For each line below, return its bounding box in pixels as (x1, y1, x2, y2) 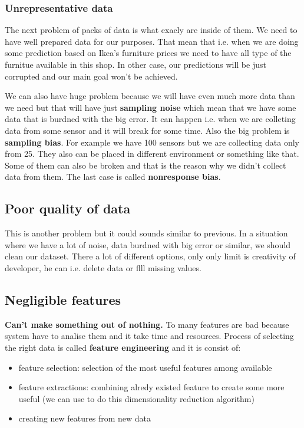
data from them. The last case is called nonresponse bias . (5, 170, 221, 183)
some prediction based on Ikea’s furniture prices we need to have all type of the (5, 47, 292, 59)
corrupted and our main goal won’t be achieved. (5, 70, 178, 82)
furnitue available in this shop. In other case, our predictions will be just (5, 58, 266, 70)
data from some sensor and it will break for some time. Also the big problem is (5, 124, 290, 136)
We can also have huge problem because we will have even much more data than (5, 90, 295, 102)
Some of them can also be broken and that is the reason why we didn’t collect (5, 159, 286, 171)
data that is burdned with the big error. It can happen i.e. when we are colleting (5, 113, 296, 125)
